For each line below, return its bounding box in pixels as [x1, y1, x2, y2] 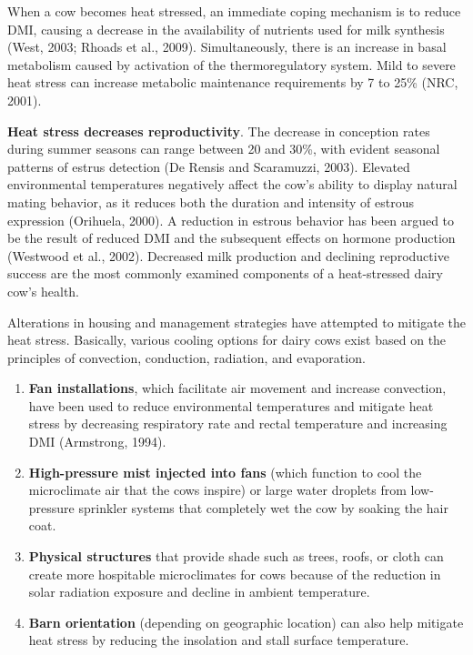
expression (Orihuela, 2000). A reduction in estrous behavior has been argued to [7, 210, 455, 229]
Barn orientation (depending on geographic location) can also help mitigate [28, 612, 464, 631]
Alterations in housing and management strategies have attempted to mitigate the [7, 312, 466, 331]
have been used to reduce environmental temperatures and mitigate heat [28, 396, 434, 415]
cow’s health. [7, 281, 80, 300]
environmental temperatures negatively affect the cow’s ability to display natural [7, 175, 458, 194]
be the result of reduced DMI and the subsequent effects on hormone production [7, 228, 456, 247]
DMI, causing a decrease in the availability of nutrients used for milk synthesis [7, 19, 445, 38]
